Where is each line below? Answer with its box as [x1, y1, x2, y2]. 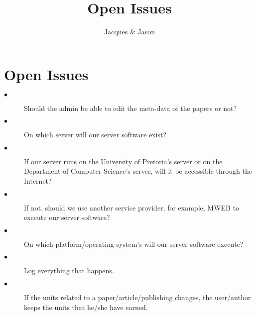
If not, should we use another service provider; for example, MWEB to [24, 202, 240, 212]
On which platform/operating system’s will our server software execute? [24, 238, 244, 249]
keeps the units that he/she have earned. [24, 302, 148, 312]
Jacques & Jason [104, 26, 155, 37]
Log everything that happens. [24, 265, 114, 276]
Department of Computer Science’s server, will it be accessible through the [24, 166, 252, 176]
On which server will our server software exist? [24, 129, 166, 140]
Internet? [24, 176, 52, 186]
